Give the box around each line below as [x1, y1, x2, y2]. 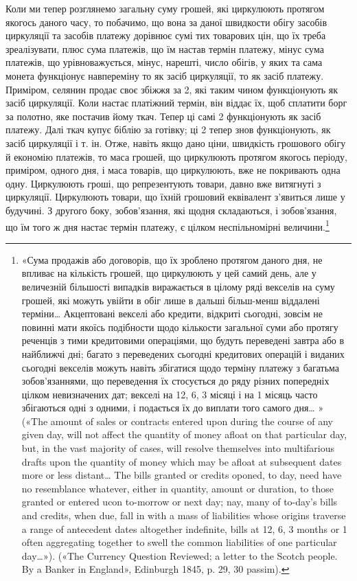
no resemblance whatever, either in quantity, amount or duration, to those [21, 481, 334, 495]
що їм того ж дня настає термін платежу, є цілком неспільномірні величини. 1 [5, 217, 330, 233]
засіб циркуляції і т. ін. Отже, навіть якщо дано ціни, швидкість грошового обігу [5, 135, 346, 150]
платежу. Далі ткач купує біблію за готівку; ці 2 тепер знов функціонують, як [5, 122, 331, 137]
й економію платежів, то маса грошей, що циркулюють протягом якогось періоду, [5, 149, 347, 163]
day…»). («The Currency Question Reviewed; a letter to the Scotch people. [21, 548, 338, 562]
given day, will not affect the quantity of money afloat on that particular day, [21, 427, 347, 442]
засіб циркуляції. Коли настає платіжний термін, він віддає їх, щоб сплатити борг [5, 95, 347, 110]
